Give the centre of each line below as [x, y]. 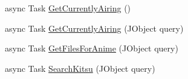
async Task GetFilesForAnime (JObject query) [92, 48]
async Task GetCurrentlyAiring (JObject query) [94, 28]
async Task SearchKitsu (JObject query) [80, 68]
